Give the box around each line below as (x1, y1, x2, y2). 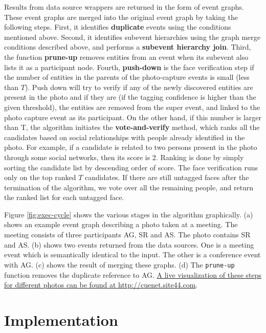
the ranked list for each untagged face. (4, 192, 124, 203)
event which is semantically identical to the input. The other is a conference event (4, 249, 261, 260)
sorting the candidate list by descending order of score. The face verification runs (4, 162, 258, 172)
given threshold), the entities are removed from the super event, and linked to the (4, 101, 260, 112)
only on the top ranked (4, 172, 76, 183)
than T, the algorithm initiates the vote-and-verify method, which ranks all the (4, 122, 260, 132)
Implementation (4, 309, 118, 330)
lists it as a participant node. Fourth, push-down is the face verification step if (4, 61, 254, 72)
